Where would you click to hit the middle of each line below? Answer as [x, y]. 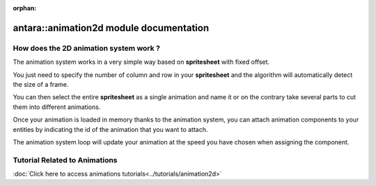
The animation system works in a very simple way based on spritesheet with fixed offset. [141, 62]
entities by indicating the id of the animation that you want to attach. [110, 129]
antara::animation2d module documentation [111, 28]
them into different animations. [57, 107]
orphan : [25, 8]
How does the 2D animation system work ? [86, 48]
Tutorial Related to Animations [65, 160]
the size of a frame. [41, 84]
